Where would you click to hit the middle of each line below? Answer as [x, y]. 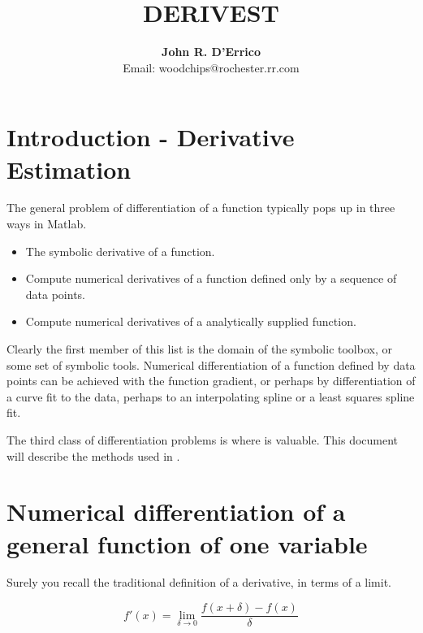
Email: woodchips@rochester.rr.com [211, 67]
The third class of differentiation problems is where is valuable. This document [203, 439]
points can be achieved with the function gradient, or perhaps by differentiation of [211, 381]
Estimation [69, 169]
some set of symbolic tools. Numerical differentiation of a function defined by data [211, 364]
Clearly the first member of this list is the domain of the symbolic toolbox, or [199, 349]
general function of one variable [187, 543]
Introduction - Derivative [151, 137]
